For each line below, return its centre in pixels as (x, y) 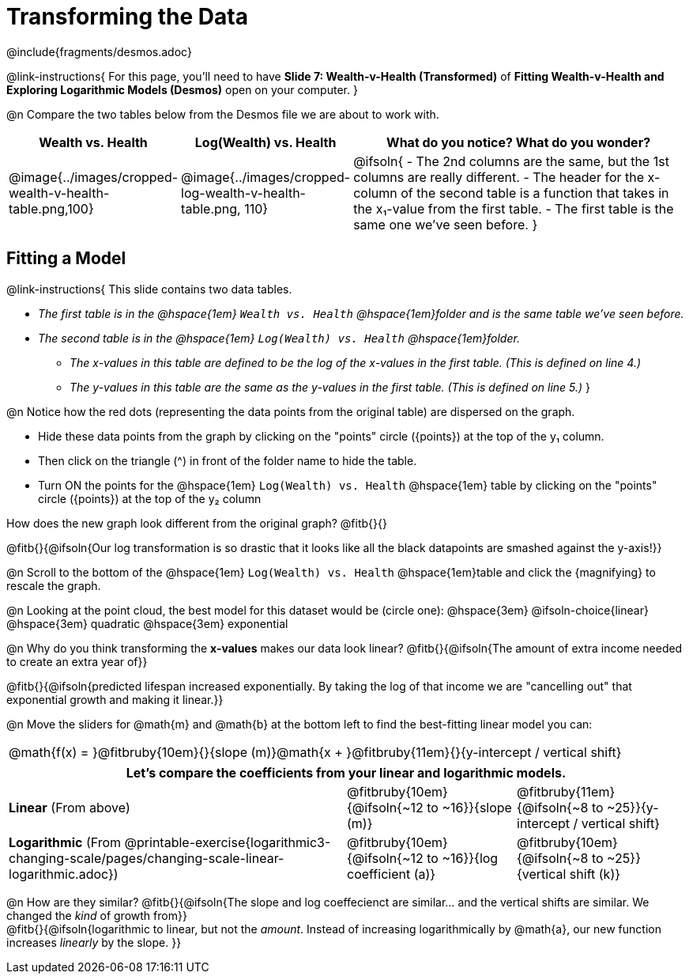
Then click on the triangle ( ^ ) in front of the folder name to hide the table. (228, 460)
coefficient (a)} (392, 874)
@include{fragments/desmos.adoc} (99, 51)
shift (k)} (595, 874)
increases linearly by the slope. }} (94, 942)
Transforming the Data (127, 17)
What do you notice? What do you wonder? (519, 142)
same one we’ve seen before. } (446, 224)
